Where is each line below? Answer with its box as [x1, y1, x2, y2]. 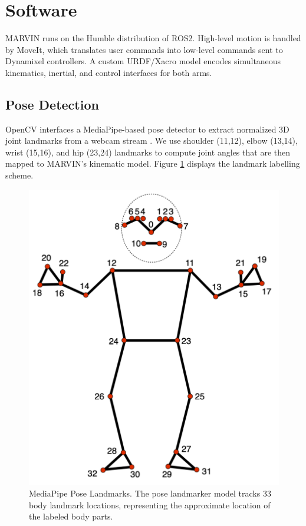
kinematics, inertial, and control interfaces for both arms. [5, 66, 212, 78]
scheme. [5, 169, 34, 181]
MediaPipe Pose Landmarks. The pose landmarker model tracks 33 [29, 487, 271, 499]
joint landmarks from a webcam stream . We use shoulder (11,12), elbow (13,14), [5, 134, 298, 147]
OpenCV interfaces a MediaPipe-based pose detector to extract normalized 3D [5, 123, 289, 135]
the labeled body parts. [29, 510, 113, 522]
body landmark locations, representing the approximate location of [29, 498, 271, 511]
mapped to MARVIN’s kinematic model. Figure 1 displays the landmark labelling [5, 157, 300, 170]
